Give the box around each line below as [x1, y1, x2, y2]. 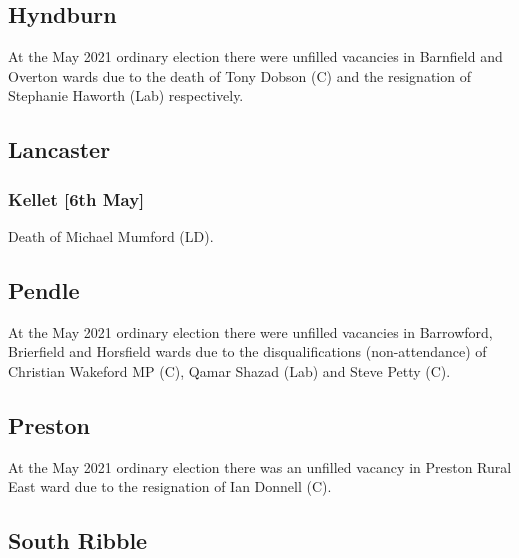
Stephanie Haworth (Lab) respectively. [8, 85, 244, 106]
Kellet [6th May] [8, 186, 145, 211]
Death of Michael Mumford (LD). [8, 225, 214, 246]
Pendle [8, 274, 80, 305]
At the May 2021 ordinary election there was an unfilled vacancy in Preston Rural [8, 456, 512, 477]
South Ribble [8, 525, 148, 556]
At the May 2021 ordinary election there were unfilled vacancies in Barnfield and [8, 46, 503, 67]
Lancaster [8, 134, 111, 165]
